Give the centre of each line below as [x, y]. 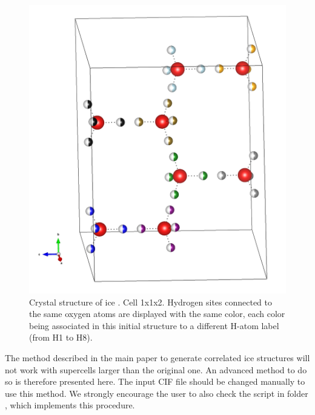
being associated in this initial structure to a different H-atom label [154, 325]
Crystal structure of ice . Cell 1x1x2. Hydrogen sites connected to [151, 302]
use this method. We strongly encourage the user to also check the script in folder [157, 393]
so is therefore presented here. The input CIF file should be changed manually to [155, 381]
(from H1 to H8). [61, 337]
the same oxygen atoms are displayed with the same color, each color [157, 314]
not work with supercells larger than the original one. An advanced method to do [156, 369]
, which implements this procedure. [70, 405]
